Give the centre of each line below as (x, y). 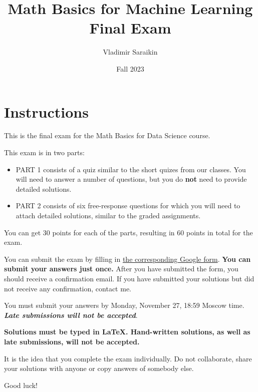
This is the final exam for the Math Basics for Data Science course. (107, 135)
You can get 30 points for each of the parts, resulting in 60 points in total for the (128, 232)
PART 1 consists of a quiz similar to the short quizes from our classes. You (131, 169)
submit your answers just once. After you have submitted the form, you (121, 269)
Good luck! (21, 385)
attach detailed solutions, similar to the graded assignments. (108, 215)
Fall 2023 (130, 68)
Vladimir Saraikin (130, 52)
